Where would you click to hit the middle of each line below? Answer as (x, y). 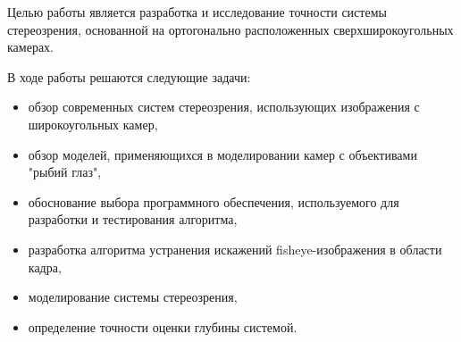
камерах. (30, 47)
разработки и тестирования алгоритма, (133, 219)
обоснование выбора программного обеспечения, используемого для (214, 201)
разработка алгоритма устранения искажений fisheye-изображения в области (235, 249)
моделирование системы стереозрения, (133, 297)
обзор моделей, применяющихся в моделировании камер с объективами (222, 154)
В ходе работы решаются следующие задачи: (129, 76)
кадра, (45, 267)
